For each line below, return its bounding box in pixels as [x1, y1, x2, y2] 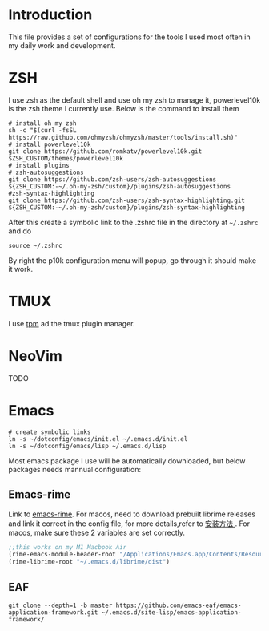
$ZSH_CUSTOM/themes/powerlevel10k [8, 154, 124, 162]
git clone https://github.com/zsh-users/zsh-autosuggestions [8, 175, 217, 184]
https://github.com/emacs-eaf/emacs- [115, 601, 242, 609]
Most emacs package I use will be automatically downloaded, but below [8, 455, 246, 466]
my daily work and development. [8, 40, 116, 50]
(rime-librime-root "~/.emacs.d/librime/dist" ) [8, 558, 171, 566]
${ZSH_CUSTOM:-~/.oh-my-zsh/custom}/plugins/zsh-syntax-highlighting [8, 203, 246, 212]
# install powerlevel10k [8, 140, 91, 148]
